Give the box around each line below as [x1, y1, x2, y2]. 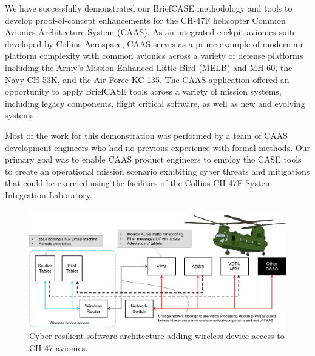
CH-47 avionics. [29, 341, 88, 354]
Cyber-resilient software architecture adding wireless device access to [29, 329, 285, 342]
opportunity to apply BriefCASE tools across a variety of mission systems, [5, 85, 282, 98]
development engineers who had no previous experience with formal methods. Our [5, 141, 310, 153]
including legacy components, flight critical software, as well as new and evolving [5, 96, 305, 109]
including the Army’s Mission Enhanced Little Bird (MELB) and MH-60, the [5, 61, 293, 73]
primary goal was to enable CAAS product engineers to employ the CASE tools [5, 153, 302, 166]
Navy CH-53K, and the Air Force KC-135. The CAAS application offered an [5, 73, 290, 86]
